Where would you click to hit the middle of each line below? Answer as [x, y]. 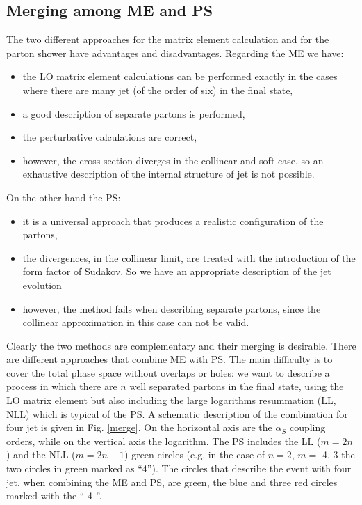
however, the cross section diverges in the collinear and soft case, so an [173, 160]
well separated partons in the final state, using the [237, 386]
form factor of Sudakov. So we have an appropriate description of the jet [177, 271]
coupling [307, 427]
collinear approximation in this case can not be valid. [136, 322]
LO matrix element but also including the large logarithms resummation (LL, [171, 400]
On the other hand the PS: [64, 197]
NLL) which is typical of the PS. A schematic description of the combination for [177, 413]
